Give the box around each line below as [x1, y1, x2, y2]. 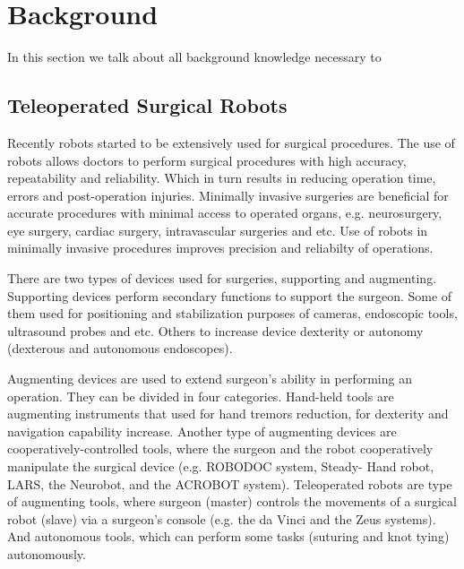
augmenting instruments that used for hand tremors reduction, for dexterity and [7, 404, 449, 423]
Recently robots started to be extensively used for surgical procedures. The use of [7, 133, 455, 151]
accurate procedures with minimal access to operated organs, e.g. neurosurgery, [7, 203, 443, 222]
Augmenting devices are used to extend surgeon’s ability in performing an [7, 369, 412, 388]
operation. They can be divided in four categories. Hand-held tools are [7, 386, 394, 405]
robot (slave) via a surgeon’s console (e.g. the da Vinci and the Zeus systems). [7, 509, 436, 528]
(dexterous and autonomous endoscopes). [7, 339, 233, 358]
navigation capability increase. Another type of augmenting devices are [7, 421, 397, 440]
